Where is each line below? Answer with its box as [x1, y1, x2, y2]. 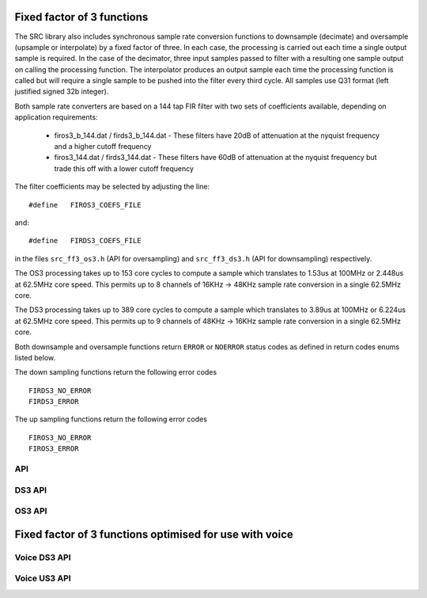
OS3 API [14, 505, 47, 516]
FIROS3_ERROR [28, 444, 79, 453]
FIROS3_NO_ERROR [28, 432, 92, 442]
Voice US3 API [14, 573, 71, 584]
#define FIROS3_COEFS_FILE [28, 200, 142, 209]
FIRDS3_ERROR [28, 397, 79, 406]
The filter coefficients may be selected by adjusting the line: [14, 182, 210, 192]
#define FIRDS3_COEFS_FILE [28, 236, 142, 246]
